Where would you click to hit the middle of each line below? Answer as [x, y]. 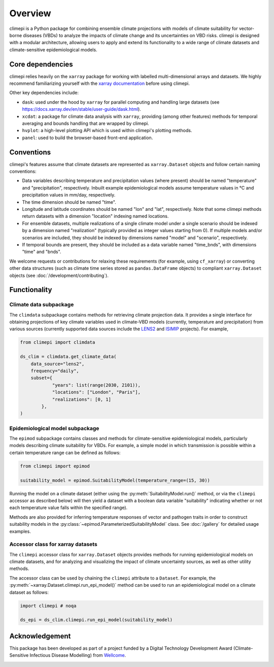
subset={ [42, 378]
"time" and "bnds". [42, 252]
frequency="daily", [55, 371]
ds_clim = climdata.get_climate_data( [68, 357]
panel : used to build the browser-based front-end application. [88, 138]
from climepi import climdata [58, 342]
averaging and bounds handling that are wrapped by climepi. [85, 123]
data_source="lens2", [58, 364]
